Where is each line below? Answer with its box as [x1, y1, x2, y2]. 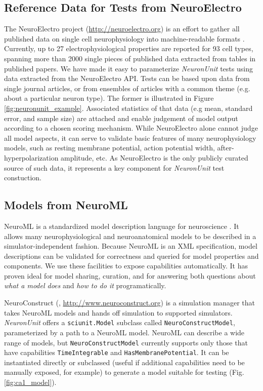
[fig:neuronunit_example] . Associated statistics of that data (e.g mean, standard [4, 102, 253, 113]
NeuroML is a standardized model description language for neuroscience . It [4, 220, 239, 231]
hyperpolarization [4, 152, 59, 163]
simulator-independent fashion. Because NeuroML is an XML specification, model [4, 241, 257, 251]
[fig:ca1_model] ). [4, 377, 57, 387]
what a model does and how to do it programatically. [4, 280, 166, 291]
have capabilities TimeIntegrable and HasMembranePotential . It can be [4, 347, 229, 358]
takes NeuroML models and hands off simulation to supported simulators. [4, 307, 233, 318]
